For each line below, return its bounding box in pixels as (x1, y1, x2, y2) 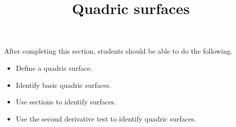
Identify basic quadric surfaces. (16, 79, 112, 90)
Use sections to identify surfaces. (16, 96, 116, 107)
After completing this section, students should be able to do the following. (4, 46, 232, 56)
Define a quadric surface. (16, 62, 93, 73)
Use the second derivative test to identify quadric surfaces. (16, 113, 196, 123)
